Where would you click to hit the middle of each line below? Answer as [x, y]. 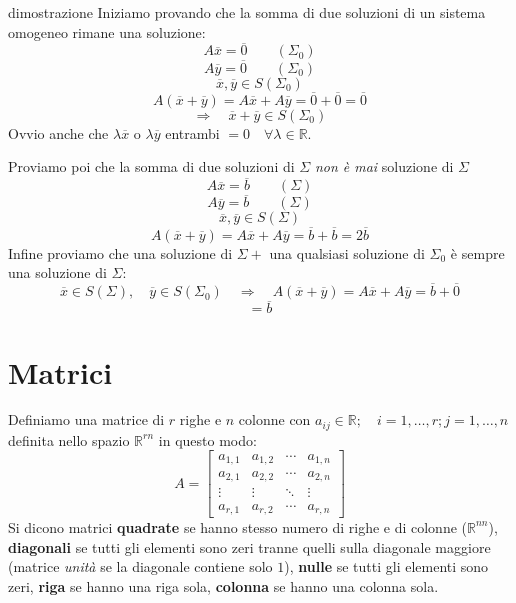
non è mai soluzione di [384, 166]
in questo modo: [207, 439]
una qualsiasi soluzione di [347, 252]
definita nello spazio [69, 439]
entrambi [192, 132]
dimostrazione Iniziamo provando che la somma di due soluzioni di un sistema [247, 12]
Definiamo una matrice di [86, 419]
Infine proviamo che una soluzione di [120, 252]
